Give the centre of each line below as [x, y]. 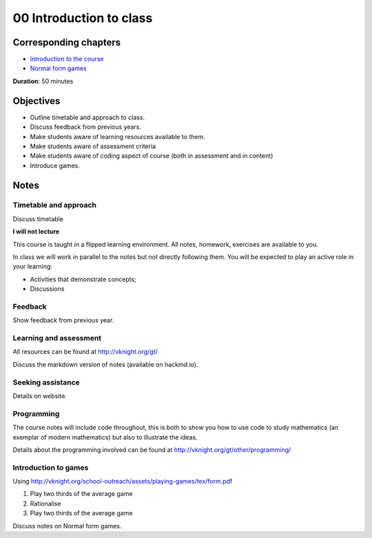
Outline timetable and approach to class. [87, 117]
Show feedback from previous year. [63, 320]
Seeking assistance [46, 382]
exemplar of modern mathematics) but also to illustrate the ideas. [105, 437]
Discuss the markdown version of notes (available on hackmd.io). [105, 364]
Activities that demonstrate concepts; [83, 279]
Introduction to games [51, 467]
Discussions [47, 289]
